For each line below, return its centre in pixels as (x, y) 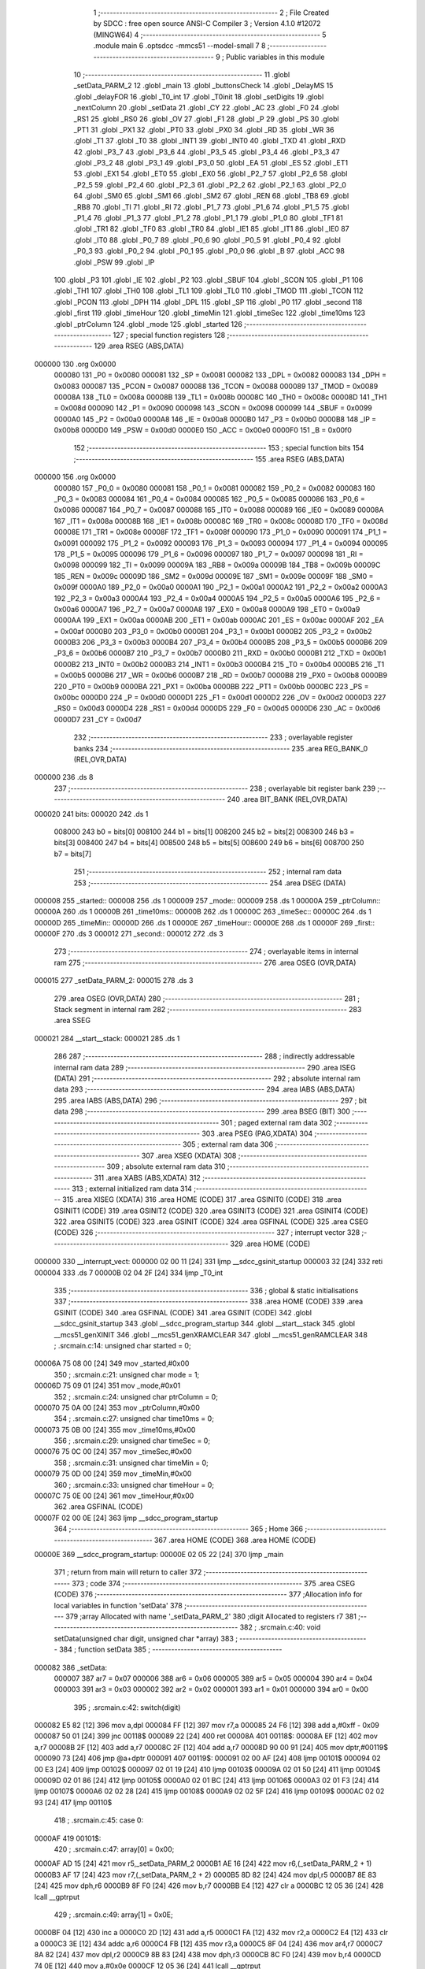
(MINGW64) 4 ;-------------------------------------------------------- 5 (210, 35)
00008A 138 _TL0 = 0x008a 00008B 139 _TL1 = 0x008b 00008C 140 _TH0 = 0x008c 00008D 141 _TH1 (220, 397)
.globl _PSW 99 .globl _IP (114, 262)
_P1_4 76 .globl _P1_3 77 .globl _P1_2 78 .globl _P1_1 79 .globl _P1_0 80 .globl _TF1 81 (209, 218)
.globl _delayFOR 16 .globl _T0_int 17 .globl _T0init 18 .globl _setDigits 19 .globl (199, 96)
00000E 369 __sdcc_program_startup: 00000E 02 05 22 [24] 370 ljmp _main (159, 1554)
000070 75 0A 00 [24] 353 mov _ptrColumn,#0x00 (117, 1407)
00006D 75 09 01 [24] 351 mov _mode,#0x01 (107, 1385)
